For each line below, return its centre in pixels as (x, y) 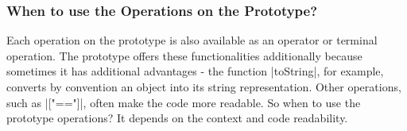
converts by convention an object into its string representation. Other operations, (204, 87)
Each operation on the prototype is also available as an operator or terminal (192, 40)
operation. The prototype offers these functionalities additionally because (184, 55)
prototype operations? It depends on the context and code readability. (177, 118)
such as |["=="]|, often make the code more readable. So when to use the (184, 102)
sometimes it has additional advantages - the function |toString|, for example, (195, 71)
